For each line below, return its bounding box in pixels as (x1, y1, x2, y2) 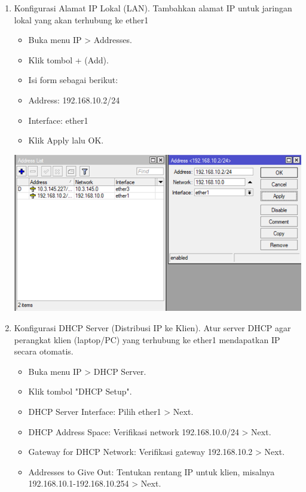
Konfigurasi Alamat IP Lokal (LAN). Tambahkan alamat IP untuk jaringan (14, 2, 292, 14)
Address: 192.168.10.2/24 (28, 93, 120, 106)
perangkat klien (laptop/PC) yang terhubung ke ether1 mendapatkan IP (14, 333, 280, 346)
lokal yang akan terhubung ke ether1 (14, 13, 149, 26)
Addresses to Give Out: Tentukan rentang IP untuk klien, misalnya (28, 465, 275, 478)
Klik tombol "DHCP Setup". (28, 385, 132, 398)
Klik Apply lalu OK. (28, 134, 104, 146)
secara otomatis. (14, 345, 74, 357)
